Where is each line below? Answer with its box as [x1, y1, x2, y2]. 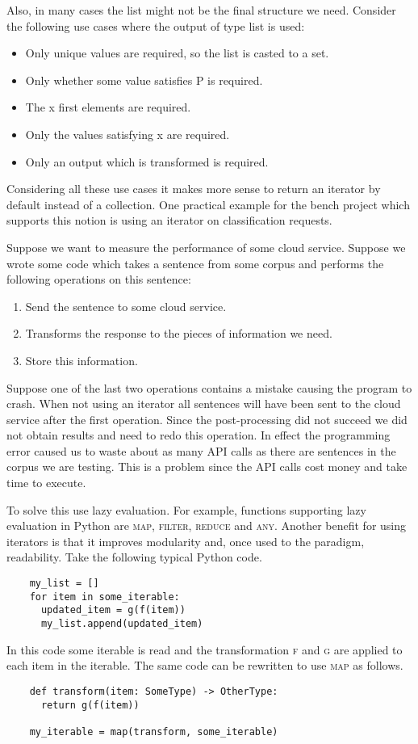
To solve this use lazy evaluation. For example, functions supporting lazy [6, 501, 366, 518]
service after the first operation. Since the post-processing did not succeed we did [6, 410, 408, 427]
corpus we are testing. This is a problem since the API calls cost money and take [6, 458, 408, 475]
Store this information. [25, 351, 138, 368]
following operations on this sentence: [6, 271, 191, 288]
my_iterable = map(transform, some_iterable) [29, 725, 278, 738]
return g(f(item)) [40, 699, 140, 711]
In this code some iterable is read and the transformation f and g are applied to [6, 641, 403, 658]
